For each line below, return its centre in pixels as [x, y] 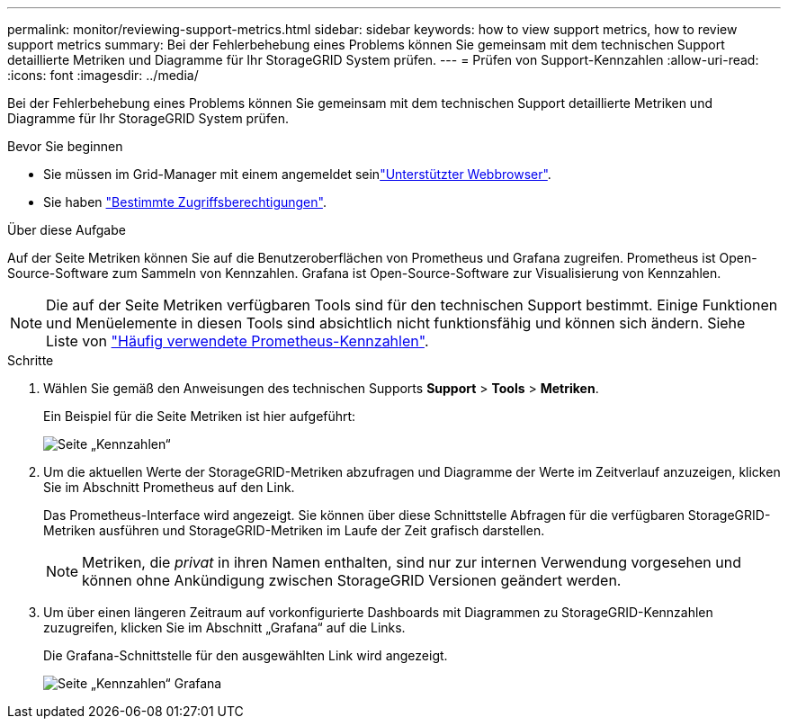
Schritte [31, 360]
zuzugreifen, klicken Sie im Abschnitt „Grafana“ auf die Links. [224, 627]
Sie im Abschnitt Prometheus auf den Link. [169, 487]
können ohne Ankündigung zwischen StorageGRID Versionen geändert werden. [352, 580]
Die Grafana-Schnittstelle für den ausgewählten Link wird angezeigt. [246, 655]
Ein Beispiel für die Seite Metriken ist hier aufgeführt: [200, 416]
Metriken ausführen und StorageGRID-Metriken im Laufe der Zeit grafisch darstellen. [294, 530]
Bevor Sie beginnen [65, 146]
